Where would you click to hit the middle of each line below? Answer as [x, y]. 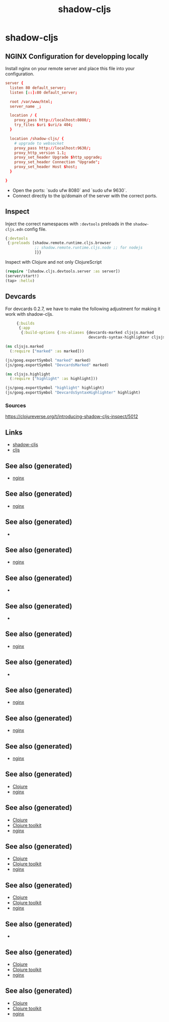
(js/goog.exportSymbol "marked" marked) [48, 360]
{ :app [24, 328]
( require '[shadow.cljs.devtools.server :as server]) [63, 271]
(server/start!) [22, 276]
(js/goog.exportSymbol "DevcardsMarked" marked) [57, 365]
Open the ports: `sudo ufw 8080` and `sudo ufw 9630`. [70, 190]
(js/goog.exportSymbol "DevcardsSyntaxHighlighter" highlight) [73, 393]
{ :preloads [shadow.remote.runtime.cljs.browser [59, 243]
